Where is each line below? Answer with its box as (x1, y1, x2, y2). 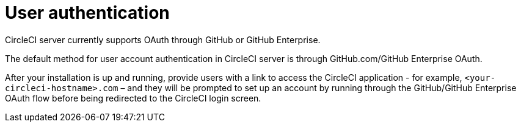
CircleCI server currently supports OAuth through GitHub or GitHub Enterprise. (5, 34, 321, 45)
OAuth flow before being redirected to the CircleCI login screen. (5, 92, 261, 103)
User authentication (5, 2, 170, 23)
